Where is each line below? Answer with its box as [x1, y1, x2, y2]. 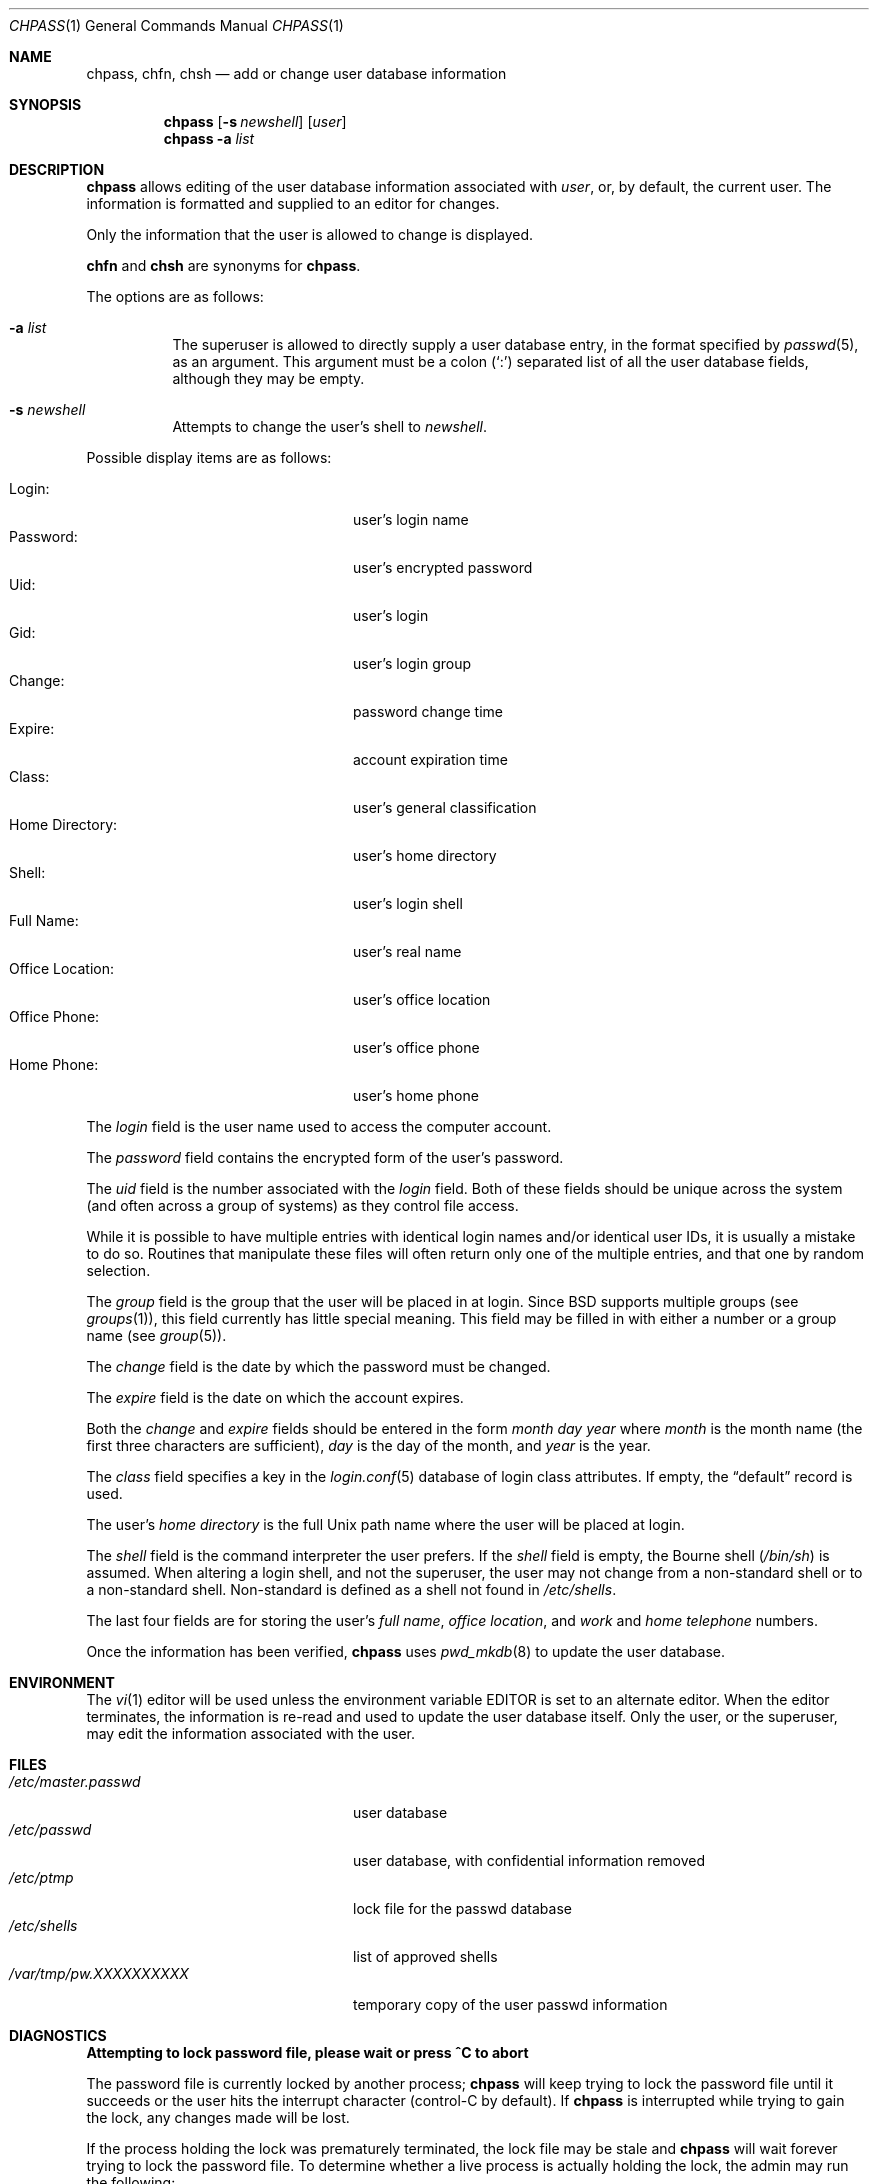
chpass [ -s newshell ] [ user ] [163, 113, 347, 130]
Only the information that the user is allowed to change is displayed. [86, 226, 534, 243]
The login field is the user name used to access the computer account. [86, 1118, 552, 1135]
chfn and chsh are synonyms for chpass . [86, 257, 361, 274]
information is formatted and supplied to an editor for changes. [86, 195, 500, 212]
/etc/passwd [9, 1821, 92, 1838]
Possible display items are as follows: [86, 449, 332, 466]
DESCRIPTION [9, 161, 105, 178]
